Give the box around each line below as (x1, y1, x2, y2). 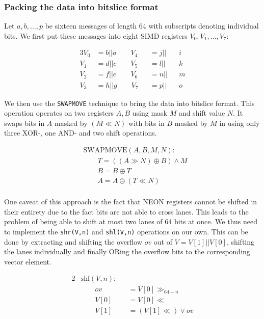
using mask (132, 108, 167, 118)
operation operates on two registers (4, 108, 114, 118)
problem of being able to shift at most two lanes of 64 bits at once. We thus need (4, 216, 257, 227)
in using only (219, 117, 260, 128)
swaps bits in (4, 117, 45, 128)
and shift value (178, 108, 225, 118)
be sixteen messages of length (45, 20, 137, 31)
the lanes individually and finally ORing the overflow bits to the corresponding (4, 246, 250, 257)
